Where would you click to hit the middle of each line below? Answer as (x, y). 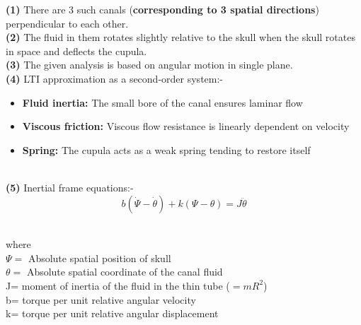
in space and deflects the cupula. (76, 51)
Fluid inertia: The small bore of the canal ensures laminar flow (162, 102)
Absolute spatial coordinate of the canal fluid (125, 272)
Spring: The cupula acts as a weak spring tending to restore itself (166, 149)
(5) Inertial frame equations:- (70, 187)
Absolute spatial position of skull (99, 258)
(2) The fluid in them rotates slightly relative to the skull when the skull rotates (180, 37)
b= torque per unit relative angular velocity (101, 299)
